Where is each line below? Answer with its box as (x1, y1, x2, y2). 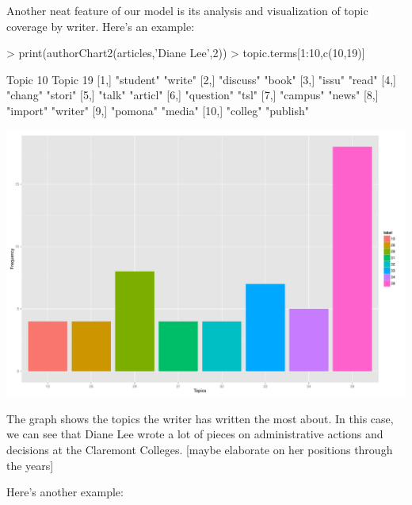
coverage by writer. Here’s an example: (6, 17, 195, 34)
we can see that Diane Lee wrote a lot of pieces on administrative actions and (6, 426, 383, 442)
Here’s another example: (6, 484, 124, 500)
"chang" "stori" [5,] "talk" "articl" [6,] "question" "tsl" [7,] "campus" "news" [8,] (6, 87, 379, 103)
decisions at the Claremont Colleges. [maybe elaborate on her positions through (6, 441, 393, 458)
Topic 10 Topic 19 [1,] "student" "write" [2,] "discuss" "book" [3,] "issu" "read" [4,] (6, 71, 396, 87)
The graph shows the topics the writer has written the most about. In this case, (6, 410, 394, 426)
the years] (6, 457, 54, 473)
